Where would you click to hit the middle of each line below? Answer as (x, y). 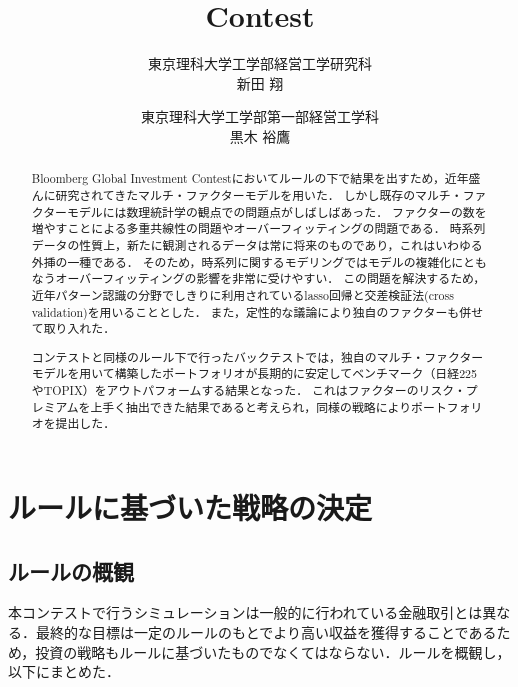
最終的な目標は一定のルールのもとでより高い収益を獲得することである (266, 632)
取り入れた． (79, 328)
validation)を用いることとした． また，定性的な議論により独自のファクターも (245, 311)
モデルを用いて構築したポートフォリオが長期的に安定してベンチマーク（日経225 (254, 373)
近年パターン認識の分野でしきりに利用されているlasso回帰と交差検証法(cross (242, 294)
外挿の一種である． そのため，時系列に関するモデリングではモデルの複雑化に (247, 261)
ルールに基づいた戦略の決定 (190, 507)
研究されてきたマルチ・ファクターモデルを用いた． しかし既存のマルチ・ (259, 194)
